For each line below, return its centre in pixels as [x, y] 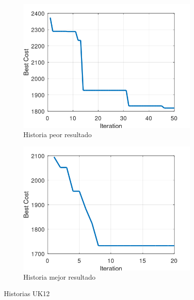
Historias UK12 [27, 293]
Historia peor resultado [58, 134]
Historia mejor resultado [59, 277]
